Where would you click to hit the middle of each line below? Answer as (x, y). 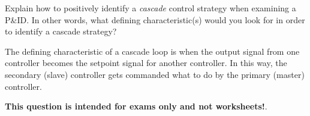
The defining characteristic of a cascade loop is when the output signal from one (152, 51)
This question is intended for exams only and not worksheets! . (136, 106)
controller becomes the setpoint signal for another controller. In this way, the (146, 63)
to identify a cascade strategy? (61, 31)
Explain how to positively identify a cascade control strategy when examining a (151, 8)
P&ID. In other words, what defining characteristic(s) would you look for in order (155, 19)
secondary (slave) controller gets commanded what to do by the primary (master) (155, 74)
